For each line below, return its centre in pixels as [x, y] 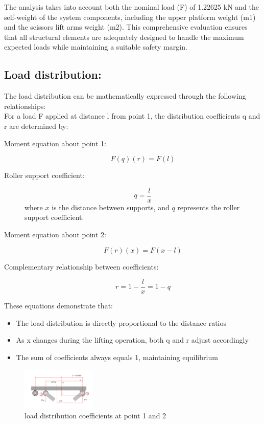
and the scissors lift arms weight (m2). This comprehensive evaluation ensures [126, 27]
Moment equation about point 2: [55, 234]
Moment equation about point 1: [55, 143]
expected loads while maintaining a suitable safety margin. [96, 47]
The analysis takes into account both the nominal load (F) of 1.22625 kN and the [131, 7]
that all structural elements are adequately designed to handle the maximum [124, 37]
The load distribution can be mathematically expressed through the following [125, 96]
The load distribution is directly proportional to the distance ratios [121, 322]
